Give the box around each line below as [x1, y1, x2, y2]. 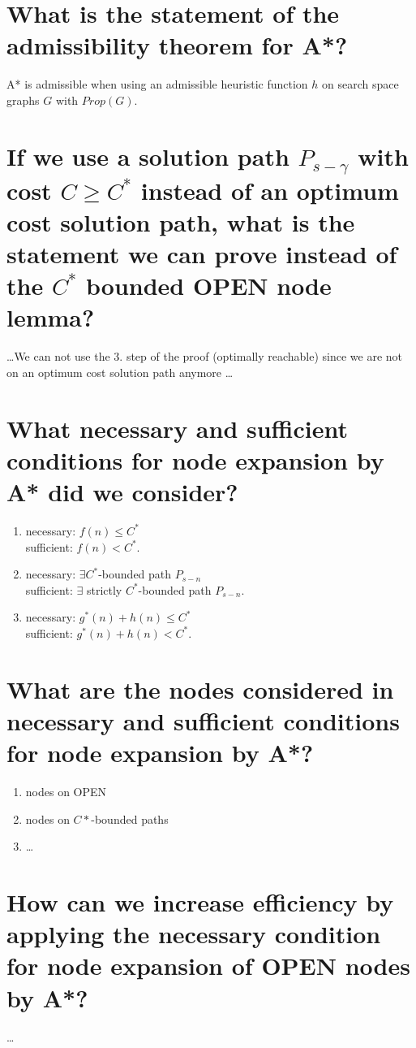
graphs [6, 91, 40, 108]
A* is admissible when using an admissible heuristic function [6, 76, 308, 93]
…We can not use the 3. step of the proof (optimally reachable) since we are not [6, 348, 403, 365]
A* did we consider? [6, 475, 238, 509]
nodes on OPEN [25, 783, 107, 800]
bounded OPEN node [86, 269, 332, 302]
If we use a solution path [6, 139, 289, 172]
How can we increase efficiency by [6, 886, 394, 918]
